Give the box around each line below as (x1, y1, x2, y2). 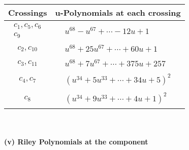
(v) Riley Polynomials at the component (4, 136, 148, 146)
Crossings (8, 7, 47, 18)
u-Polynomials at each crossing (55, 7, 181, 18)
